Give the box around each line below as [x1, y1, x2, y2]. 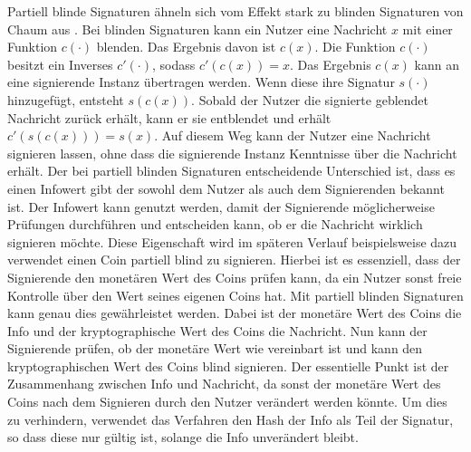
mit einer [402, 19, 453, 38]
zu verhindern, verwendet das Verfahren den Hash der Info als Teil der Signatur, [7, 409, 454, 428]
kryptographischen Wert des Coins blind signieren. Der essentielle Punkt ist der [7, 356, 449, 375]
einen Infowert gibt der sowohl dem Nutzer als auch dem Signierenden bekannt [7, 178, 445, 197]
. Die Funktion [314, 37, 396, 56]
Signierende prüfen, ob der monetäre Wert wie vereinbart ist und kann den [7, 339, 423, 358]
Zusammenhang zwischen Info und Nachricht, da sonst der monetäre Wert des [7, 374, 441, 393]
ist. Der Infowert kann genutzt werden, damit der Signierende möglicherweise [7, 197, 435, 216]
